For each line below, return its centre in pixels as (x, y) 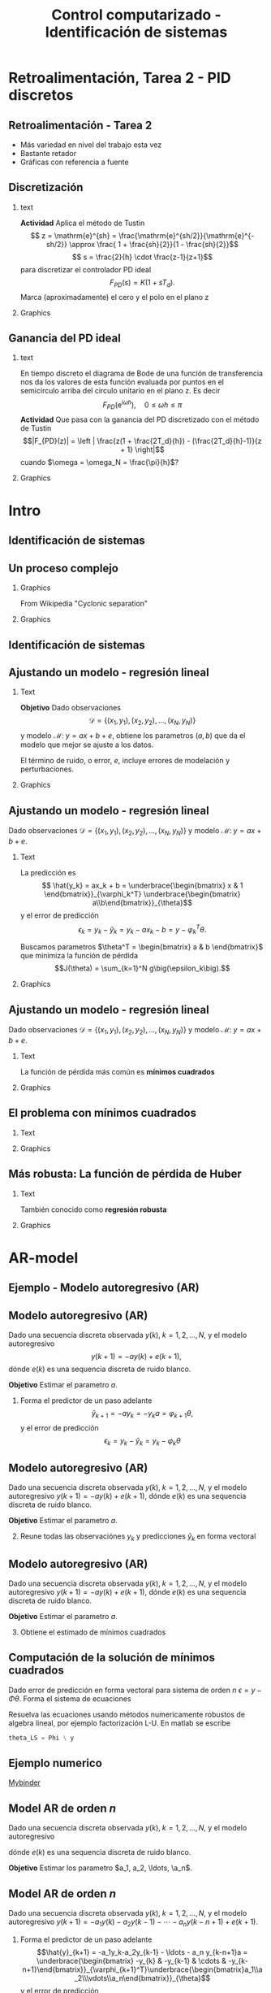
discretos (41, 96)
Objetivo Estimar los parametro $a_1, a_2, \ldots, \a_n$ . (101, 1868)
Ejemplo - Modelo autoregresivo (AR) (104, 1288)
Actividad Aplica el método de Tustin (82, 223)
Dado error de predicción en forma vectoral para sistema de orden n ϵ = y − (135, 1690)
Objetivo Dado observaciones (71, 708)
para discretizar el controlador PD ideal (86, 269)
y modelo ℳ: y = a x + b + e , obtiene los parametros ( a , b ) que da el (133, 736)
